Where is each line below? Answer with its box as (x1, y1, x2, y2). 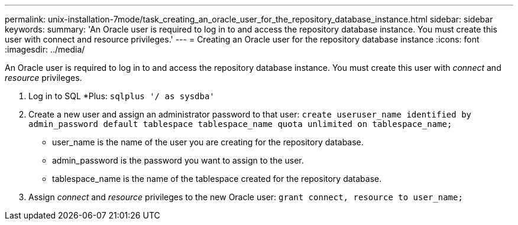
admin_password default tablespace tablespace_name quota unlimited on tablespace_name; (28, 119, 452, 129)
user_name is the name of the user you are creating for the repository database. (52, 137, 364, 147)
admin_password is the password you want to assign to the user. (52, 155, 304, 165)
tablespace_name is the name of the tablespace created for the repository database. (52, 174, 382, 184)
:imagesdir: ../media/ (5, 44, 85, 54)
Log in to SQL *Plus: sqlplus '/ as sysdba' (28, 91, 215, 101)
